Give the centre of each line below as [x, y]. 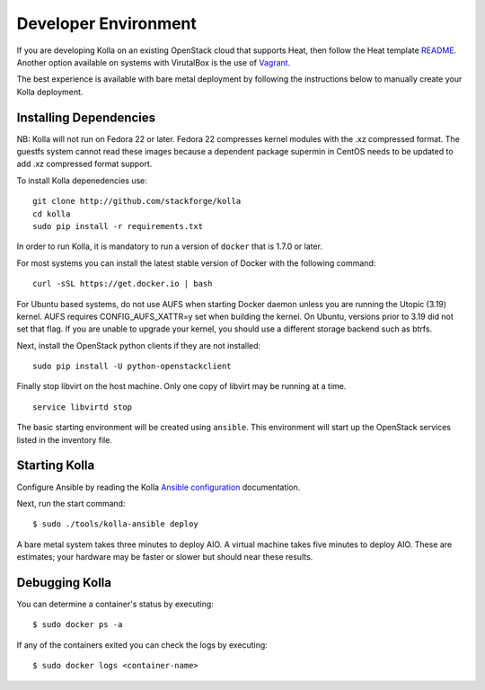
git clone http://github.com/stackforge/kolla [137, 201]
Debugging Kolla [64, 583]
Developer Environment [107, 23]
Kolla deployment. [50, 92]
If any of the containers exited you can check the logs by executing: [142, 645]
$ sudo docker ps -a [78, 625]
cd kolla [52, 214]
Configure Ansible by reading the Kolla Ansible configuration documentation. [159, 487]
